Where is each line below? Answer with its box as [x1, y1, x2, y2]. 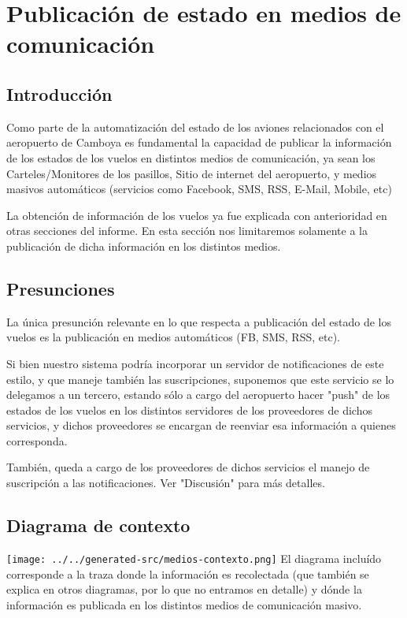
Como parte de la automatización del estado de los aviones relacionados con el [6, 118, 384, 135]
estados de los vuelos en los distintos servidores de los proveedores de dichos [6, 401, 372, 418]
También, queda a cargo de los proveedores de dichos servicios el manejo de [6, 459, 370, 475]
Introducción [6, 81, 113, 106]
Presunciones [6, 276, 115, 300]
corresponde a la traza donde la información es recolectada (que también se [6, 565, 369, 582]
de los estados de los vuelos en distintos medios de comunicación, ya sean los [6, 149, 376, 166]
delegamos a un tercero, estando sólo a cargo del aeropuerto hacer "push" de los [6, 386, 390, 403]
